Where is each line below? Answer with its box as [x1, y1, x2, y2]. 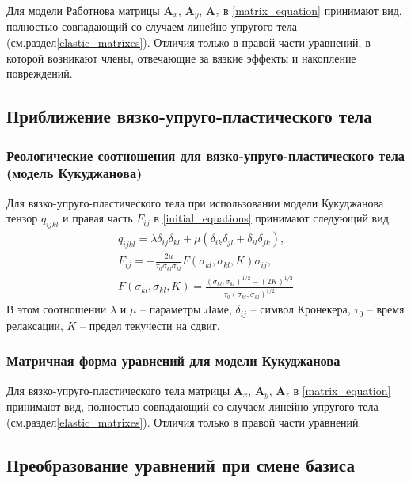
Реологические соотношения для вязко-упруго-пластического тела [6, 145, 405, 165]
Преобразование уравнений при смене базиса [6, 452, 355, 476]
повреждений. [6, 65, 73, 82]
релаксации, [6, 317, 63, 333]
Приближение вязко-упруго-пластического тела [6, 104, 372, 128]
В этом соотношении [6, 301, 107, 317]
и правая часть [63, 210, 133, 226]
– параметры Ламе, [140, 301, 232, 317]
